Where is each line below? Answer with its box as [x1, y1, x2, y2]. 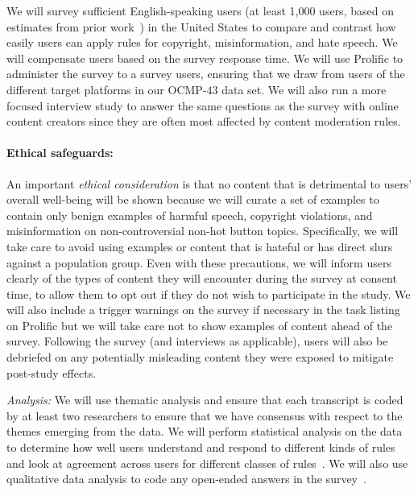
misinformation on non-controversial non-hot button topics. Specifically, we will [6, 222, 399, 239]
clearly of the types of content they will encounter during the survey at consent [6, 270, 397, 287]
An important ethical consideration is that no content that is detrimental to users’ [6, 175, 412, 192]
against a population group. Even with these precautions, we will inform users [6, 254, 391, 271]
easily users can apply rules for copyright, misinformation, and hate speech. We [6, 34, 398, 51]
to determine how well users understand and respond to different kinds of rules [6, 439, 395, 456]
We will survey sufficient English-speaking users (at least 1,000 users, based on [6, 2, 394, 19]
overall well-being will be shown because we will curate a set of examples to [6, 191, 379, 208]
